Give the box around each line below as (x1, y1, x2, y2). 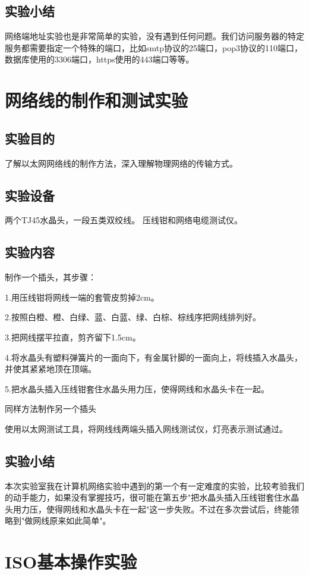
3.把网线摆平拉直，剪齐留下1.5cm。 (5, 330, 141, 343)
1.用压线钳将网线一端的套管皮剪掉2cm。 (5, 290, 159, 303)
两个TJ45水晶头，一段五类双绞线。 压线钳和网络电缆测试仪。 (5, 214, 242, 226)
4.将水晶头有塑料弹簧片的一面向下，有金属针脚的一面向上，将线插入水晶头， (5, 351, 302, 363)
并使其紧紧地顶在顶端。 (5, 362, 96, 375)
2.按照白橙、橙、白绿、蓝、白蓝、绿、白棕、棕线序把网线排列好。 (5, 311, 261, 323)
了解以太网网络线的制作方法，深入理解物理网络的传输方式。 (5, 157, 238, 169)
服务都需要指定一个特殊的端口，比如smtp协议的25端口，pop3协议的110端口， (5, 41, 302, 54)
